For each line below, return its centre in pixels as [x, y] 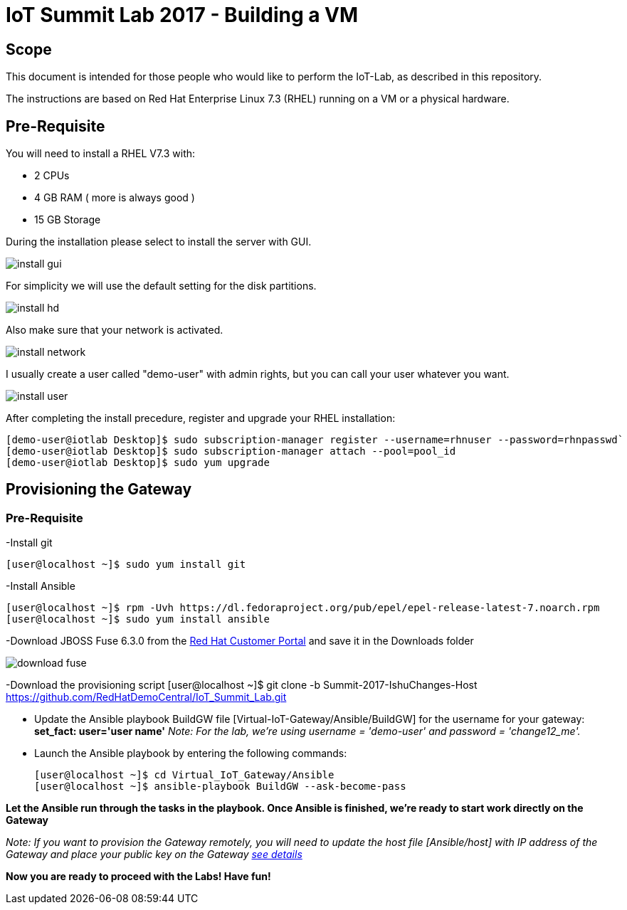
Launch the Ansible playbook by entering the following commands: [191, 753]
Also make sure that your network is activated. [115, 330]
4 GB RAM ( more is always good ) [115, 198]
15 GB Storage [68, 220]
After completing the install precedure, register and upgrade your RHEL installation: [201, 418]
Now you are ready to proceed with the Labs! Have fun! [138, 877]
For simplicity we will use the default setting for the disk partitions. [161, 286]
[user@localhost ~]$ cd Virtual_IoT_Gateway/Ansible [184, 775]
